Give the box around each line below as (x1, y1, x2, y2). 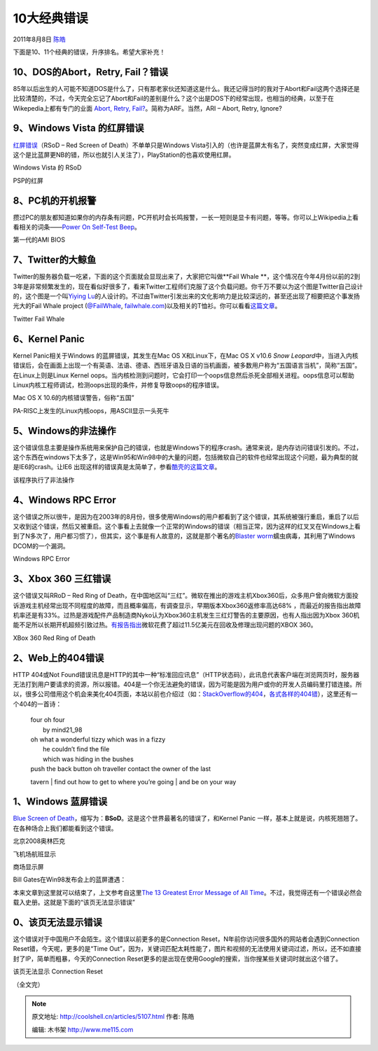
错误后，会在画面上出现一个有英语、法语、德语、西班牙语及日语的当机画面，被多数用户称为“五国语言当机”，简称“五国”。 (13, 361, 361, 370)
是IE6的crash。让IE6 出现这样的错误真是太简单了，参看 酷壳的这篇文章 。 (13, 463, 221, 471)
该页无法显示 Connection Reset (13, 967, 103, 976)
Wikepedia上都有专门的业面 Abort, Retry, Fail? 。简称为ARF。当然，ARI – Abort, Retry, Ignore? (13, 104, 283, 112)
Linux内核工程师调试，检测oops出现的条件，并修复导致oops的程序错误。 (13, 380, 223, 389)
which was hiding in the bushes (43, 755, 134, 763)
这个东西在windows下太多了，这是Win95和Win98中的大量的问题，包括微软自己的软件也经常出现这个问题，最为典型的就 (13, 453, 358, 461)
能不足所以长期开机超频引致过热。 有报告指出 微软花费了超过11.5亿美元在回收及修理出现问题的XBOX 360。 (13, 620, 318, 629)
